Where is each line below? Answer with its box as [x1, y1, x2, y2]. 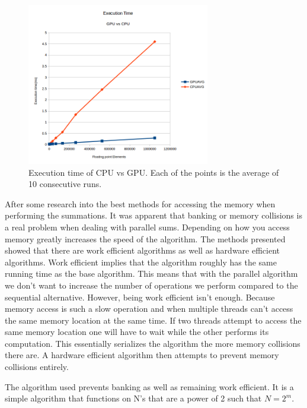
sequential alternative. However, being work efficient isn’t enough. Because [5, 290, 275, 303]
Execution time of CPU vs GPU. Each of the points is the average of [28, 166, 279, 178]
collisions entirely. [5, 360, 69, 373]
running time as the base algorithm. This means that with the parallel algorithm [5, 267, 298, 280]
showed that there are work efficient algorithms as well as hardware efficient [5, 244, 280, 257]
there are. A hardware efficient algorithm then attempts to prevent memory [5, 349, 279, 361]
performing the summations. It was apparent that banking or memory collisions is [5, 209, 302, 222]
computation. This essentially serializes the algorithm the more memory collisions [5, 337, 300, 349]
